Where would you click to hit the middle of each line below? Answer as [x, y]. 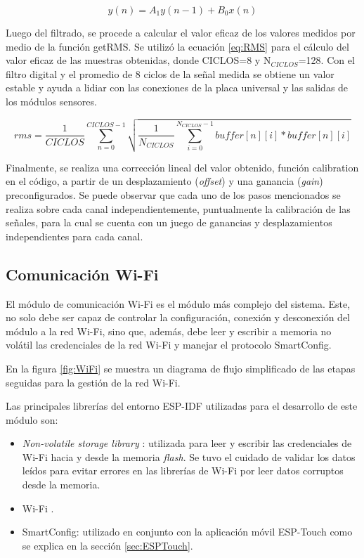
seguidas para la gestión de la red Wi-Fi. [93, 382]
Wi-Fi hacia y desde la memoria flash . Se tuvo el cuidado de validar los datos [189, 456]
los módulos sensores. [51, 101]
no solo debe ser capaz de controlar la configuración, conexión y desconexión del [178, 317]
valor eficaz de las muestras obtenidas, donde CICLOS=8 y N [138, 60]
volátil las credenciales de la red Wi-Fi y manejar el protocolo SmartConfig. [169, 345]
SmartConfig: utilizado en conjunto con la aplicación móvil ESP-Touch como [187, 532]
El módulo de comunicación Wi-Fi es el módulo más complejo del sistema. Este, [178, 303]
